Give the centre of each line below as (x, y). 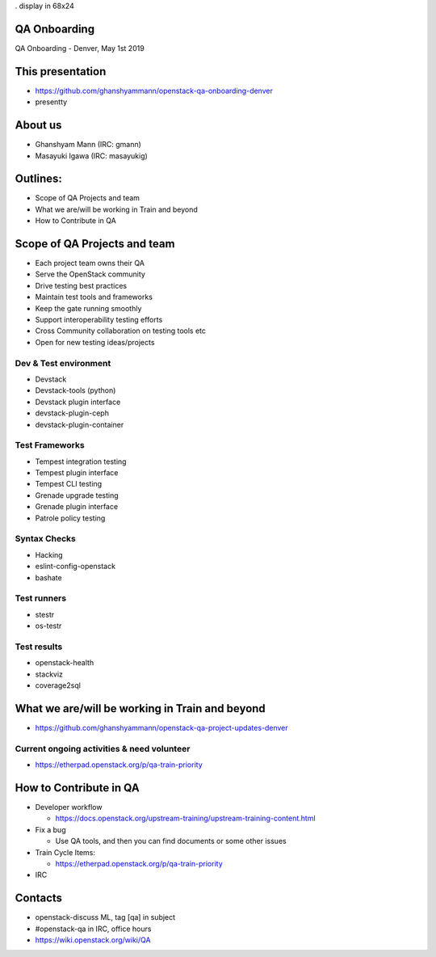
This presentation (61, 72)
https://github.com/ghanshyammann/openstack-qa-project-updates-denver (161, 727)
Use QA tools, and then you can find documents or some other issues (171, 841)
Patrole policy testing (70, 518)
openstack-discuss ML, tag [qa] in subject (105, 917)
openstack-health (65, 663)
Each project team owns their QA (90, 263)
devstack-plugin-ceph (72, 413)
